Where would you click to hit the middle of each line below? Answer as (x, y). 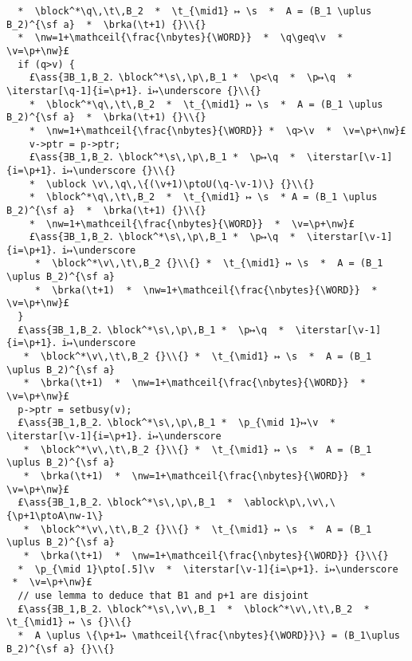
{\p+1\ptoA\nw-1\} (55, 515)
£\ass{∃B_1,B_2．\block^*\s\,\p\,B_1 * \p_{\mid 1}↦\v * (177, 423)
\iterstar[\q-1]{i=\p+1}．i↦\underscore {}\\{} (134, 90)
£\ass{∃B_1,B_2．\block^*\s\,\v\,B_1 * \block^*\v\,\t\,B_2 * (194, 609)
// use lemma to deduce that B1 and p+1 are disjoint (163, 595)
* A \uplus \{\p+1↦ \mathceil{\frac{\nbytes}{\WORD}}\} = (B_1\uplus (209, 635)
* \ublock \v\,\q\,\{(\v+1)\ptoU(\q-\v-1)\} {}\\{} (172, 184)
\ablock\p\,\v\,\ (290, 503)
